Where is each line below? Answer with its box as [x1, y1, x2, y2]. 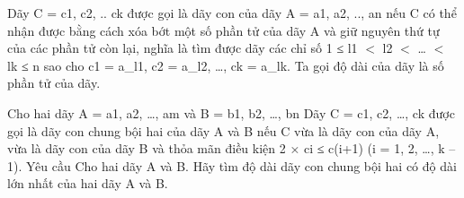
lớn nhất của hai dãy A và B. [7, 174, 168, 193]
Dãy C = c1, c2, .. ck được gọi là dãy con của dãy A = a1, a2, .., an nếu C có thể [7, 4, 457, 22]
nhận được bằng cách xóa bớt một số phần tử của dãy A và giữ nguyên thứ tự [7, 21, 440, 39]
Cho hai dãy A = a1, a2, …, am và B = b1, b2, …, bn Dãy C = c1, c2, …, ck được [7, 103, 455, 122]
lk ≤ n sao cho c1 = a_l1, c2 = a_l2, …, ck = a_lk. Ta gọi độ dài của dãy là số [7, 56, 444, 74]
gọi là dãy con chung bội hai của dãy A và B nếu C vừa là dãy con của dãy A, [7, 121, 440, 140]
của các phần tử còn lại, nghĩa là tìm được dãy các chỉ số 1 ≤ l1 [7, 39, 358, 57]
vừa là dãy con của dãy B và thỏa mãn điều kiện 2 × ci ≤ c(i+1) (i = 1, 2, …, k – [7, 139, 456, 158]
